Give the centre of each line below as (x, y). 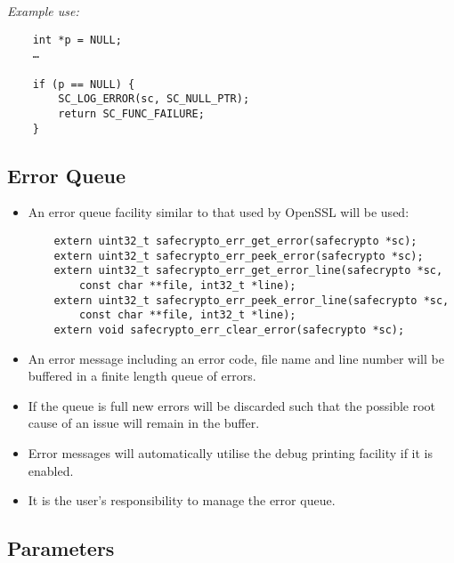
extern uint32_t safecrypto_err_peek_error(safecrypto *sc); (239, 256)
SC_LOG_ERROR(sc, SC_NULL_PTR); (154, 99)
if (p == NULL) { (84, 84)
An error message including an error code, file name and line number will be (236, 358)
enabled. (51, 470)
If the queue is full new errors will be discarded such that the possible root (232, 405)
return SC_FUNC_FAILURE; (131, 113)
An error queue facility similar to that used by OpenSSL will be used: (219, 212)
